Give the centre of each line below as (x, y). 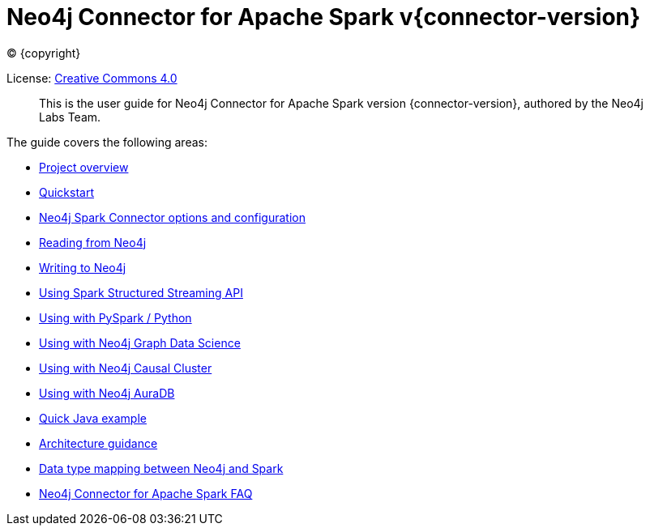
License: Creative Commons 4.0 (92, 78)
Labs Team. (70, 117)
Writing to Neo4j (83, 267)
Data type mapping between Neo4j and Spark (161, 468)
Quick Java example (93, 418)
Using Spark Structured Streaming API (141, 292)
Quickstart (67, 192)
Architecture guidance (98, 443)
